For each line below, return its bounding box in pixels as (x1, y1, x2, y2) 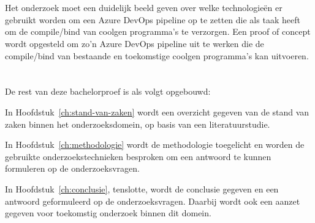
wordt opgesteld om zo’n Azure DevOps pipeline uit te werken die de (5, 37, 264, 49)
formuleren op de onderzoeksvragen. (5, 162, 140, 175)
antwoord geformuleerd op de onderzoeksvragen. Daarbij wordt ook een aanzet (5, 194, 300, 207)
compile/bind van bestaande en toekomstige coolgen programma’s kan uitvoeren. (5, 49, 309, 62)
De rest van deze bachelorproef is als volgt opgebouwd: (5, 85, 211, 98)
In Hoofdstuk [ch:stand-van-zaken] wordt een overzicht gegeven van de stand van (5, 105, 309, 118)
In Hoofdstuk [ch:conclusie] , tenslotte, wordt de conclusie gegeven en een (5, 182, 279, 195)
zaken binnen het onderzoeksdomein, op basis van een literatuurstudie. (5, 117, 270, 130)
